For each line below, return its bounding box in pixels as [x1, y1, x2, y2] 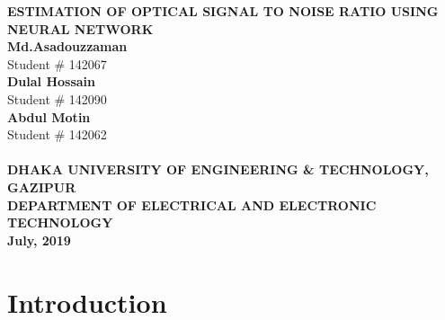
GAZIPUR [7, 177, 76, 196]
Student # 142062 [7, 125, 107, 144]
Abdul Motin [7, 107, 91, 126]
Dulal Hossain [7, 72, 96, 91]
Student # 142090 [7, 89, 107, 108]
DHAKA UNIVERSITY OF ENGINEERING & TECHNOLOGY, [7, 160, 429, 179]
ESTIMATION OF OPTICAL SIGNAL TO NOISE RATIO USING [7, 2, 439, 20]
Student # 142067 [7, 54, 107, 73]
